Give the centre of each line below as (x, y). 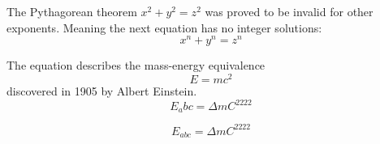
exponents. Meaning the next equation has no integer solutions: (164, 27)
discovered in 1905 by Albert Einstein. (102, 90)
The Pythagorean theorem (72, 11)
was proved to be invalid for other (289, 11)
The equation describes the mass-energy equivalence (136, 65)
